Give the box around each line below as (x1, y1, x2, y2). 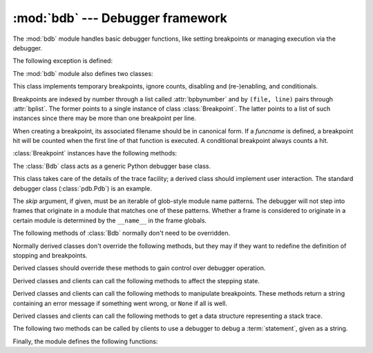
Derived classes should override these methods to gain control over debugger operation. (12, 264, 266, 272)
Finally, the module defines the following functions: (12, 337, 158, 345)
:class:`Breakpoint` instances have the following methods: (12, 149, 178, 158)
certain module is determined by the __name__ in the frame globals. (12, 216, 207, 225)
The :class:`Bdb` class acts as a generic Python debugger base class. (12, 162, 211, 170)
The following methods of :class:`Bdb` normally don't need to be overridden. (12, 229, 231, 238)
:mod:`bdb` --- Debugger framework (12, 10, 228, 26)
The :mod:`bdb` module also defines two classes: (12, 69, 153, 77)
